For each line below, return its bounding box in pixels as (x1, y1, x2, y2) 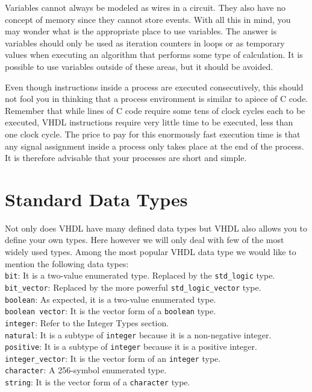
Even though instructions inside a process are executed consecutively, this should (5, 80, 304, 93)
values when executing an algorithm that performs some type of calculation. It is (5, 48, 303, 61)
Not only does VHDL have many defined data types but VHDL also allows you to (5, 221, 307, 234)
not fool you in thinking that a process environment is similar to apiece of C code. (5, 92, 308, 105)
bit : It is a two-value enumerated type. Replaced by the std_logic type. (5, 269, 275, 282)
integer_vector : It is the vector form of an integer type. (5, 352, 221, 364)
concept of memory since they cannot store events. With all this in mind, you (5, 13, 291, 25)
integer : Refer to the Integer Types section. (5, 316, 169, 329)
